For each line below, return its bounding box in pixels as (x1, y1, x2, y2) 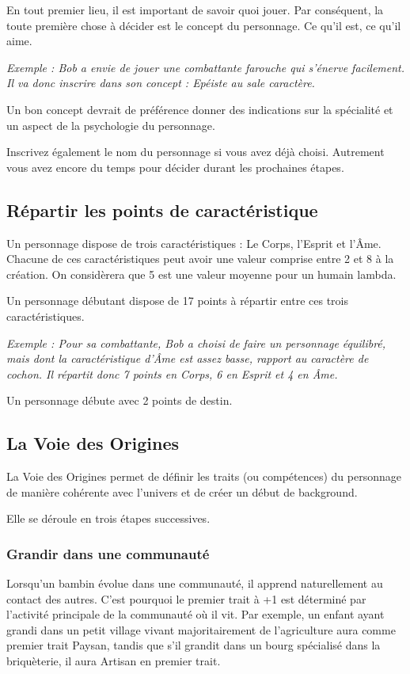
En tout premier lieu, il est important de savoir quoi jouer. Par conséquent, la (6, 2, 384, 17)
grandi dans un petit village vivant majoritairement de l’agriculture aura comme (6, 621, 396, 638)
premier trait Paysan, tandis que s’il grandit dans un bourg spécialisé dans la (6, 637, 381, 653)
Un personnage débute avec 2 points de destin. (6, 392, 233, 409)
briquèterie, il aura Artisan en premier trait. (6, 653, 221, 669)
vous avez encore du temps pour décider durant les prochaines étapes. (6, 158, 344, 175)
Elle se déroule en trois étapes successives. (6, 510, 211, 527)
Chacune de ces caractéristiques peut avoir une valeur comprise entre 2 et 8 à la (6, 250, 394, 267)
